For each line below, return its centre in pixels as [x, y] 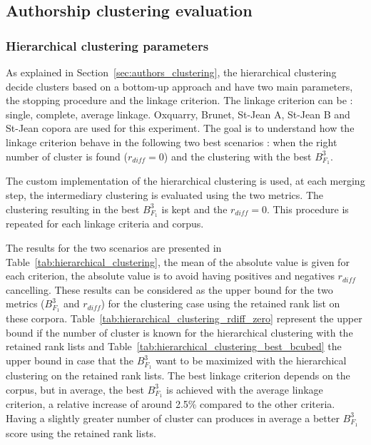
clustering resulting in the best [73, 209]
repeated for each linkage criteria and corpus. [105, 224]
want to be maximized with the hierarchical [251, 360]
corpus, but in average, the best [75, 389]
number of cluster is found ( [67, 156]
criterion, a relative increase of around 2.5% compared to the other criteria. [171, 404]
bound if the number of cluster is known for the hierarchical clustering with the [179, 332]
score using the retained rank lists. [81, 433]
